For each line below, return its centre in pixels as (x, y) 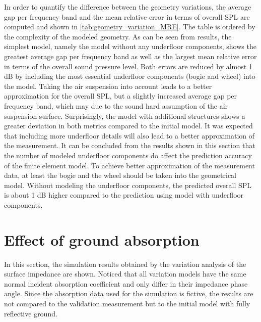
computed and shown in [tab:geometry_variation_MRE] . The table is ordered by (130, 27)
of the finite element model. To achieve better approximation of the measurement (129, 165)
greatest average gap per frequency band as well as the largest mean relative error (130, 56)
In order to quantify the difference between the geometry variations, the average (128, 7)
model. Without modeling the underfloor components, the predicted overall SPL (128, 185)
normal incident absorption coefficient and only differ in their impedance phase (126, 283)
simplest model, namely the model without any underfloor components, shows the (130, 46)
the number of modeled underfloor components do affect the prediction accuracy (128, 155)
